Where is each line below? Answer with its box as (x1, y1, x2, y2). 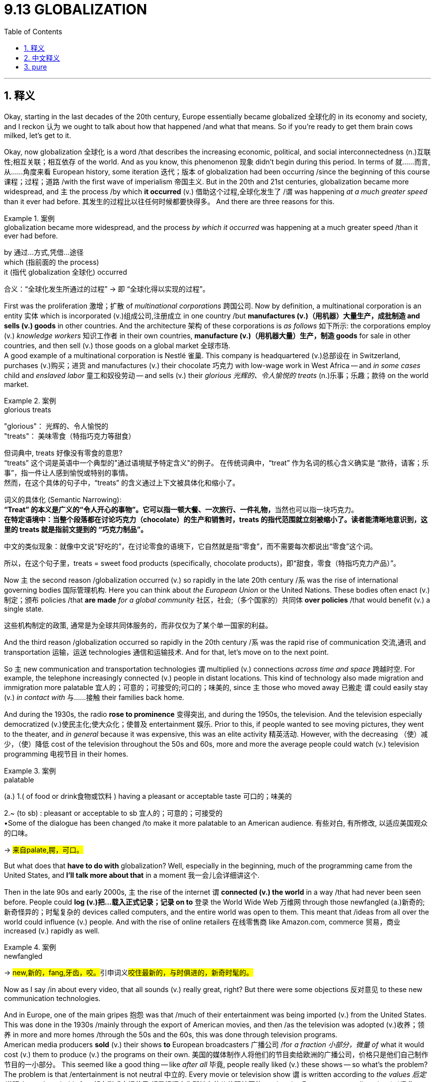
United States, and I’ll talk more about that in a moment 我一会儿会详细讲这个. (4, 870, 260, 879)
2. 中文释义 (24, 53, 60, 62)
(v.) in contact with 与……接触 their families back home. (4, 693, 184, 701)
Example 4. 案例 (4, 942, 56, 951)
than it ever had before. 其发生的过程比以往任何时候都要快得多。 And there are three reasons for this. (4, 197, 335, 206)
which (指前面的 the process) (4, 257, 99, 266)
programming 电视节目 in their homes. (4, 749, 129, 758)
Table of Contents (4, 27, 63, 36)
